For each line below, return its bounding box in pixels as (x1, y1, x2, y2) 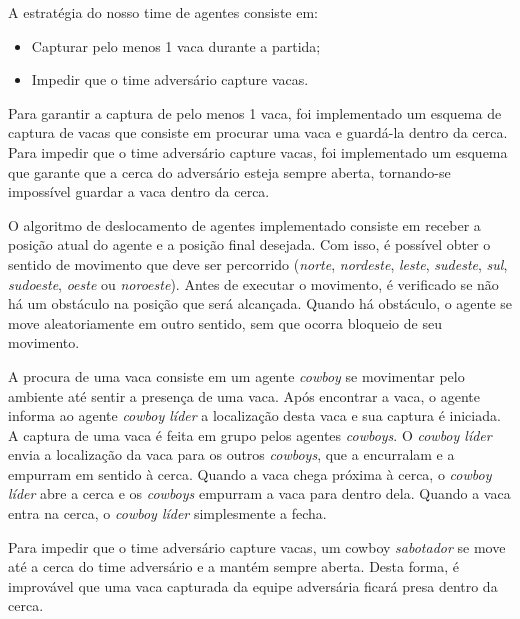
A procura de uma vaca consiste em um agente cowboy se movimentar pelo (8, 365, 465, 386)
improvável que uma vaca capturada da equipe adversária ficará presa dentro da (8, 575, 498, 596)
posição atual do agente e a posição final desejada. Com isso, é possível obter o (8, 234, 491, 255)
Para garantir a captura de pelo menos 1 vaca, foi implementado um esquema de (8, 102, 502, 123)
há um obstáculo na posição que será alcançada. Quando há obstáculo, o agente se (8, 293, 513, 314)
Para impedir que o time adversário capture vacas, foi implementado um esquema (8, 141, 508, 162)
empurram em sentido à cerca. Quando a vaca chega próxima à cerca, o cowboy (8, 463, 492, 484)
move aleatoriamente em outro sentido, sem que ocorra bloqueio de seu (8, 312, 442, 333)
